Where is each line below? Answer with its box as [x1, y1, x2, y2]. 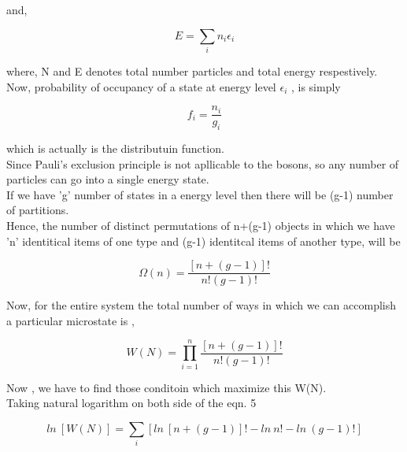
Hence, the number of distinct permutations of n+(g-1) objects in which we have [6, 217, 395, 233]
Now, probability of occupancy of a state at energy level [6, 78, 276, 94]
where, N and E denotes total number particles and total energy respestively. [6, 62, 378, 79]
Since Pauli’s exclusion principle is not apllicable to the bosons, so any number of [6, 155, 399, 172]
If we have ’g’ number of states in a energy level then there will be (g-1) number [6, 186, 394, 202]
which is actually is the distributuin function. [6, 139, 224, 156]
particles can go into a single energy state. [6, 171, 209, 187]
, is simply [290, 78, 341, 94]
